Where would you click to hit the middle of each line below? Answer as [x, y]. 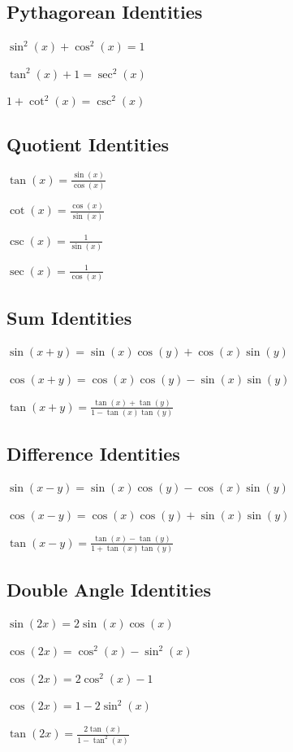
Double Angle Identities [109, 589]
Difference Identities [93, 453]
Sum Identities [69, 317]
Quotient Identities [88, 144]
